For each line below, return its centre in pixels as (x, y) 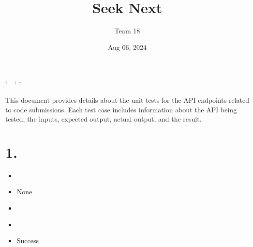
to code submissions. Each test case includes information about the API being (121, 109)
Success (28, 240)
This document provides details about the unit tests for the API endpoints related (127, 100)
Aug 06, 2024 (127, 47)
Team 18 (127, 31)
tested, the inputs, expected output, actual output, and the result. (104, 119)
